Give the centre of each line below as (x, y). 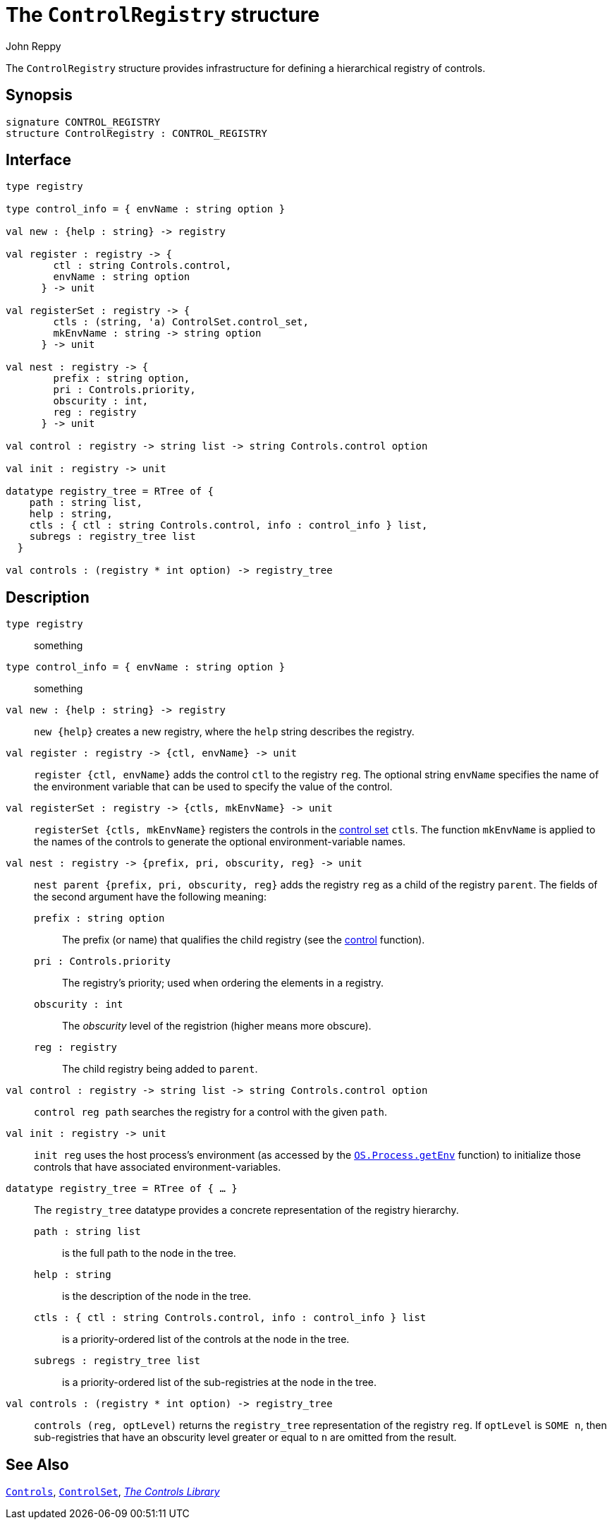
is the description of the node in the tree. (157, 1296)
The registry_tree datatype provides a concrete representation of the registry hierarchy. (246, 1210)
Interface (38, 160)
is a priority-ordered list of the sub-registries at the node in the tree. (220, 1382)
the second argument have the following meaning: (150, 897)
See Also (37, 1464)
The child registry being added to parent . (160, 1069)
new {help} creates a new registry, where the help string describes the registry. (224, 732)
